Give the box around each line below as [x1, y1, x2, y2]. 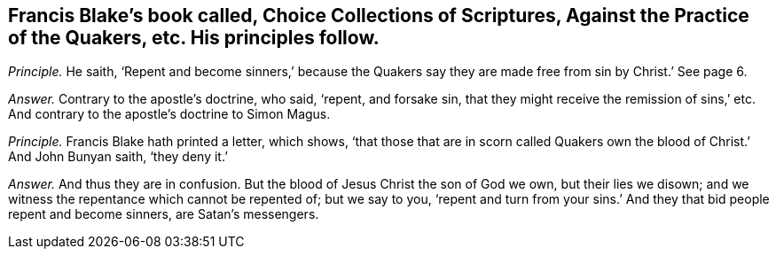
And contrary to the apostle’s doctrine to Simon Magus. [8, 106, 331, 122]
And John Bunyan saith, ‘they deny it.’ [8, 149, 228, 165]
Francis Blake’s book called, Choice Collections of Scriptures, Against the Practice [8, 4, 749, 27]
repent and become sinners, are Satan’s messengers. [8, 206, 319, 222]
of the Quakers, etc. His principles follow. [8, 27, 380, 49]
